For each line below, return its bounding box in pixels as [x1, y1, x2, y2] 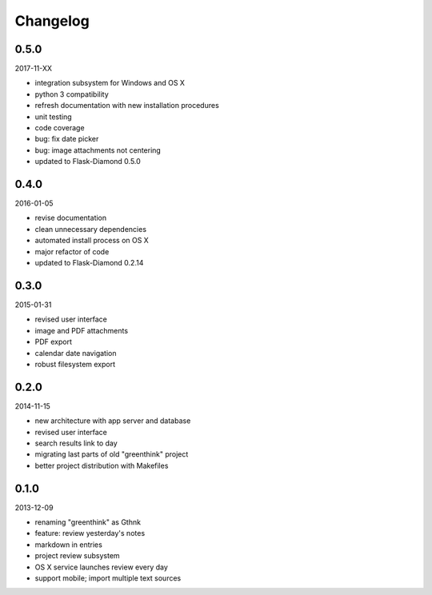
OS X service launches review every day [34, 562, 168, 572]
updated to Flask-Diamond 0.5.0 [34, 157, 142, 166]
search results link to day [34, 438, 118, 448]
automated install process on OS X [34, 236, 150, 246]
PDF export [34, 337, 72, 347]
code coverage [34, 123, 85, 133]
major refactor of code [34, 246, 110, 256]
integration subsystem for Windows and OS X [34, 78, 186, 88]
